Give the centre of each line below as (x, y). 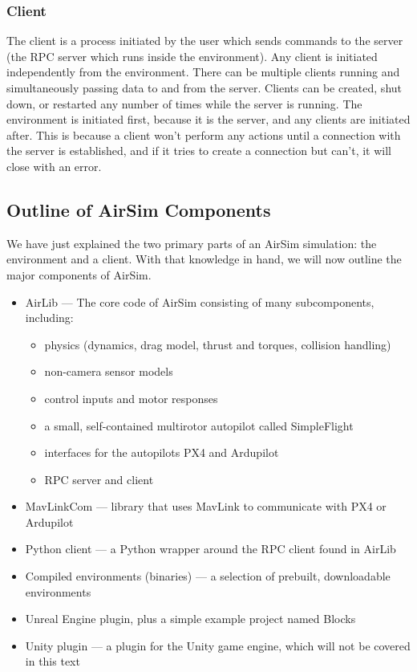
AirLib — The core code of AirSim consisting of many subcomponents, (200, 301)
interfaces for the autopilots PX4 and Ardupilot (162, 452)
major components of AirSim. (79, 274)
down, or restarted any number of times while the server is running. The (184, 103)
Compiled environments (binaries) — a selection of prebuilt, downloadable (208, 576)
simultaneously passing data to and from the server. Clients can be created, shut (204, 88)
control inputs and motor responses (131, 398)
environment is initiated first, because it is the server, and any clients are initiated (208, 119)
